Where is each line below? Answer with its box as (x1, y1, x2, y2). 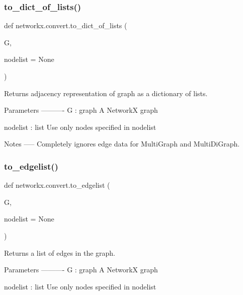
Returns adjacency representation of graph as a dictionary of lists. (4, 88, 208, 98)
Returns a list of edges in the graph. (4, 247, 116, 258)
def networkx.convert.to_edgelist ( (4, 180, 110, 190)
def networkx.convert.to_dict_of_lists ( (4, 20, 127, 31)
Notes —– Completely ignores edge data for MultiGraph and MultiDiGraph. (4, 138, 240, 149)
